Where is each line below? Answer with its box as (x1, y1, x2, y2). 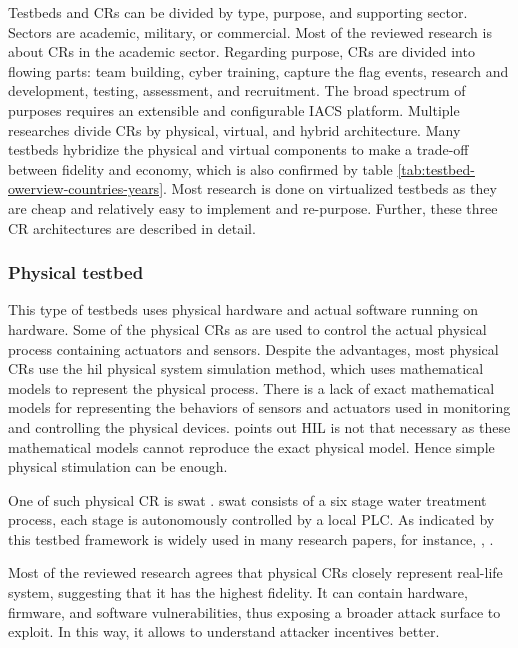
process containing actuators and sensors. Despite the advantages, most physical (8, 338, 499, 359)
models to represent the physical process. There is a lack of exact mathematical (8, 377, 495, 398)
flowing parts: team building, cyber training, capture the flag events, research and (8, 60, 509, 81)
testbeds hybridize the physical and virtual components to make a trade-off (8, 139, 469, 160)
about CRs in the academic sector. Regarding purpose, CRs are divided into (8, 41, 475, 62)
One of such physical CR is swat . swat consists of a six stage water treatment (8, 489, 487, 510)
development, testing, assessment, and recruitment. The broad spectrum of (8, 80, 466, 101)
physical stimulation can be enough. (8, 456, 228, 477)
